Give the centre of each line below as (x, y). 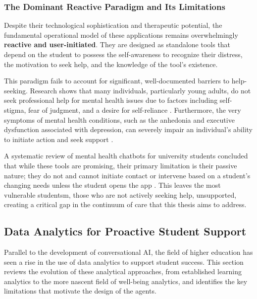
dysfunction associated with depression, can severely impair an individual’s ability (128, 129)
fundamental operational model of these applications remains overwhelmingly (121, 35)
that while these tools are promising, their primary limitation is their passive (121, 165)
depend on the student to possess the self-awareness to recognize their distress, (123, 54)
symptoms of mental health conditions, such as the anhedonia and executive (119, 119)
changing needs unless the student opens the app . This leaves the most (112, 185)
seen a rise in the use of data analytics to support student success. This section (124, 262)
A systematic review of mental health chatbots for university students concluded (126, 156)
